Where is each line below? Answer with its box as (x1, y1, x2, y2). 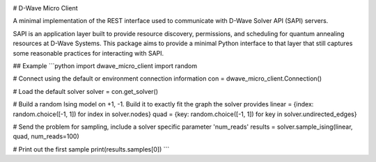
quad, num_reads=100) (13, 132, 79, 140)
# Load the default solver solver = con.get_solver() (13, 87, 159, 95)
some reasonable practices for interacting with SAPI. (13, 49, 164, 57)
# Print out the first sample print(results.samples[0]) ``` (13, 145, 170, 153)
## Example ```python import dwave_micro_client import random (13, 61, 198, 70)
